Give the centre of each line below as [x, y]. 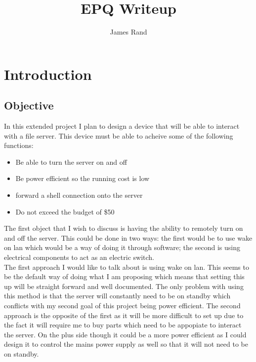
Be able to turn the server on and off [71, 162]
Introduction [48, 74]
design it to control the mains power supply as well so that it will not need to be [126, 344]
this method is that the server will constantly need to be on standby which [117, 296]
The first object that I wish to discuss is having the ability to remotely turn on [124, 228]
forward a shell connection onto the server [79, 195]
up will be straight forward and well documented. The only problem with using [124, 286]
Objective [29, 105]
